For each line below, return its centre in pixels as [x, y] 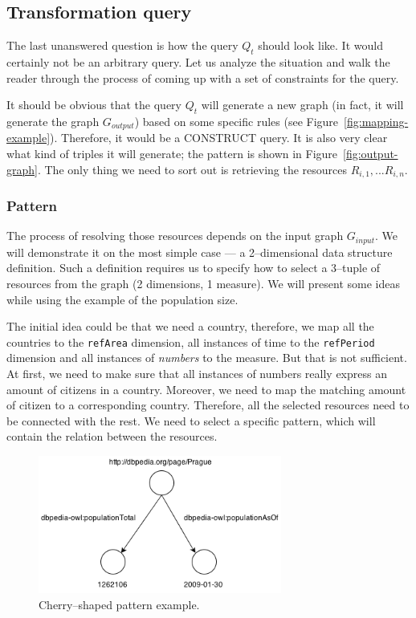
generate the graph [53, 121]
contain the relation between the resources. [112, 436]
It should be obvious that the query [94, 105]
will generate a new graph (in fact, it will [302, 105]
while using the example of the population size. [122, 299]
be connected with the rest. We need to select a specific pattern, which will [191, 420]
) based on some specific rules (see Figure [237, 121]
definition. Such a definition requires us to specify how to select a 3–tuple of [194, 268]
